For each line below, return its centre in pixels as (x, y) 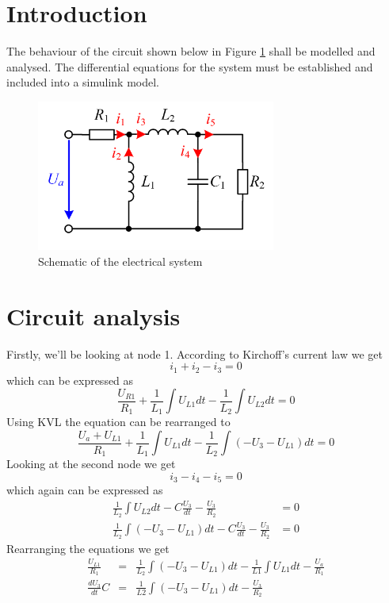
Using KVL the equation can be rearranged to (118, 422)
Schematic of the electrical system (120, 261)
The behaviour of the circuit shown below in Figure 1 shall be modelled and (191, 51)
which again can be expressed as (85, 490)
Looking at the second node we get (91, 464)
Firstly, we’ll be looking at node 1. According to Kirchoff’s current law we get (194, 353)
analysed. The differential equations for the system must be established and (190, 66)
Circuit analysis (93, 315)
